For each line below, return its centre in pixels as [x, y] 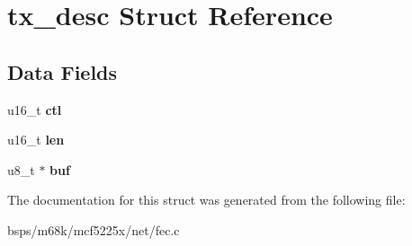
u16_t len [36, 140]
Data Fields [63, 71]
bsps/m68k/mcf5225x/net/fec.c [94, 229]
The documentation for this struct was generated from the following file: [206, 200]
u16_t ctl [35, 109]
